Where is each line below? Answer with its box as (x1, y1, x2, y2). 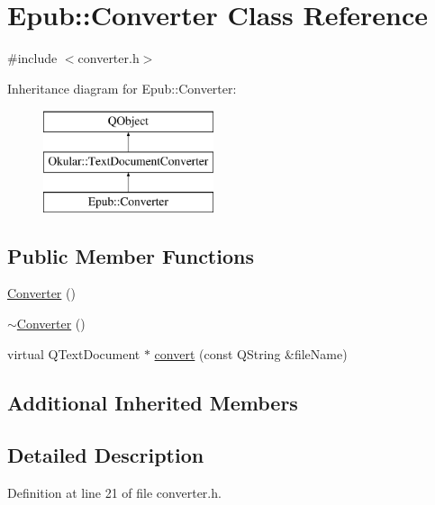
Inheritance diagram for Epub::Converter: (7, 78, 237, 97)
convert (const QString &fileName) (154, 344, 348, 363)
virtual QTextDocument (7, 344, 140, 363)
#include (7, 49, 58, 68)
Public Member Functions (7, 241, 254, 269)
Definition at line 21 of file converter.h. (7, 483, 222, 502)
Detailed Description (7, 441, 204, 469)
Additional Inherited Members (7, 388, 298, 416)
